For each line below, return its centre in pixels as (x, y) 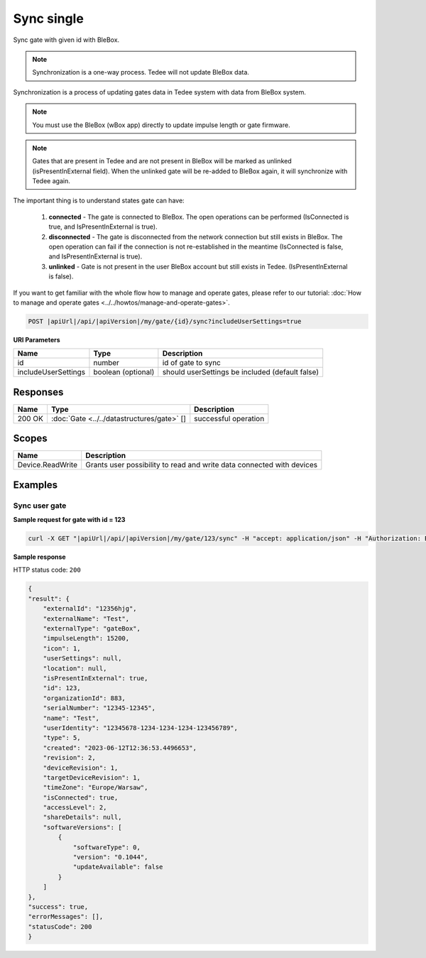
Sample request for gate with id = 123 (69, 520)
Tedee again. (51, 181)
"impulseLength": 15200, (86, 638)
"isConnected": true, (81, 798)
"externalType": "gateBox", (92, 629)
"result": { (49, 599)
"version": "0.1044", (110, 857)
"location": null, (75, 668)
